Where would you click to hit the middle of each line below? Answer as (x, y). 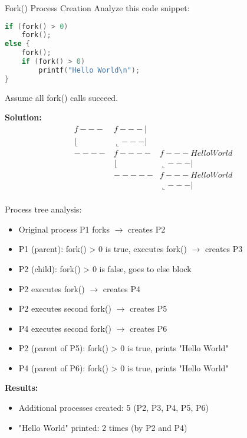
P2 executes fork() (52, 288)
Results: (22, 388)
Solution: (23, 117)
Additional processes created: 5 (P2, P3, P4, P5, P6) (113, 408)
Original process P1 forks (64, 229)
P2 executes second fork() (65, 308)
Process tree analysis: (43, 209)
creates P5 (148, 308)
